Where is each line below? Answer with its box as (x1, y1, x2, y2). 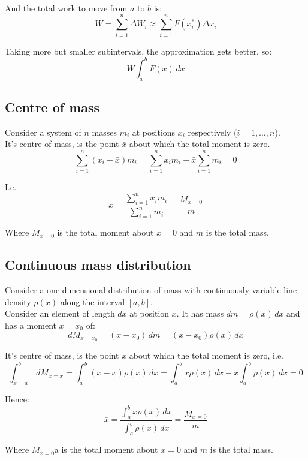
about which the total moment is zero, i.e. (129, 349, 283, 362)
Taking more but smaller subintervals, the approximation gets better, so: (5, 44, 272, 57)
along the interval (60, 295, 125, 308)
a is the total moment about (54, 443, 158, 456)
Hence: (5, 393, 29, 405)
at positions (132, 125, 176, 138)
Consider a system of (5, 125, 81, 138)
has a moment (5, 318, 57, 331)
